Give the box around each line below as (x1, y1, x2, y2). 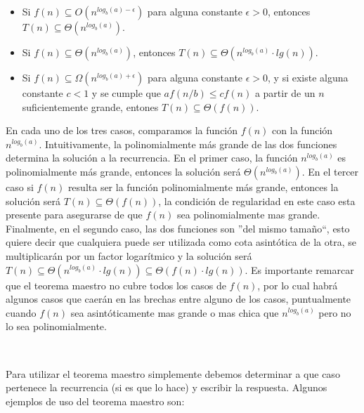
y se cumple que (91, 86, 161, 100)
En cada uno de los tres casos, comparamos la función (6, 123, 238, 138)
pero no (318, 305, 351, 320)
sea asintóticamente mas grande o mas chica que (70, 305, 279, 320)
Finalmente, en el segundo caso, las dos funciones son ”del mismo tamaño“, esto (6, 221, 350, 235)
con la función (272, 123, 333, 138)
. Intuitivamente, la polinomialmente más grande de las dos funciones (39, 136, 337, 151)
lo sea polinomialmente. (6, 319, 107, 334)
